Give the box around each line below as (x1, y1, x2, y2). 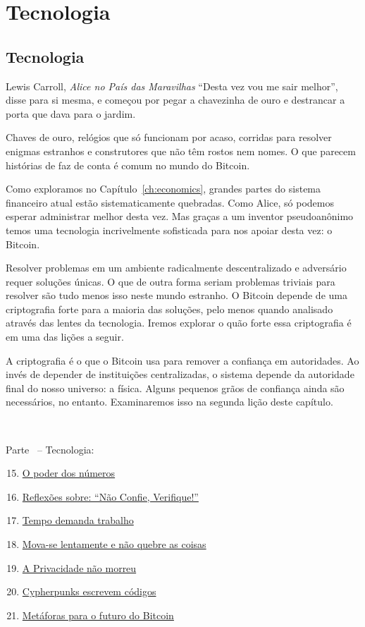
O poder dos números (22, 465, 116, 480)
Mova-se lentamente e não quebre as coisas (22, 537, 206, 552)
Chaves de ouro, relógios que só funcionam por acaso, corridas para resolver (6, 130, 332, 145)
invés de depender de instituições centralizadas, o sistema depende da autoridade (6, 367, 354, 382)
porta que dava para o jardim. (6, 106, 136, 121)
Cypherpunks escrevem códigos (22, 584, 156, 599)
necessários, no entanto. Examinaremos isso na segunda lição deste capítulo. (6, 394, 333, 409)
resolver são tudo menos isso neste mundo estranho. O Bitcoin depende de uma (6, 288, 347, 303)
